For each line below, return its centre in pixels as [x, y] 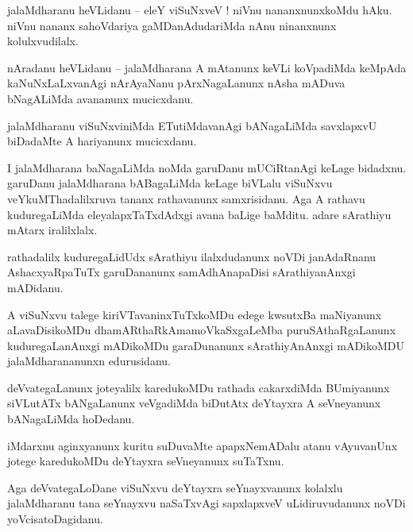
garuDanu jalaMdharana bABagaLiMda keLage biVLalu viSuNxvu [170, 183]
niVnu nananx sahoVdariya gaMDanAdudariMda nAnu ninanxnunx [172, 25]
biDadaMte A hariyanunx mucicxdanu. [102, 141]
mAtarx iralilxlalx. [52, 230]
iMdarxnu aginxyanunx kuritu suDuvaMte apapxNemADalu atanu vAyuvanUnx [203, 445]
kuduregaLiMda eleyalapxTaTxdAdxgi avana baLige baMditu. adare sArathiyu [199, 214]
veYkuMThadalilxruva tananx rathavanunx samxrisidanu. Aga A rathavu [186, 198]
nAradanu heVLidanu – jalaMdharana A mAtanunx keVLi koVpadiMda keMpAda [207, 67]
